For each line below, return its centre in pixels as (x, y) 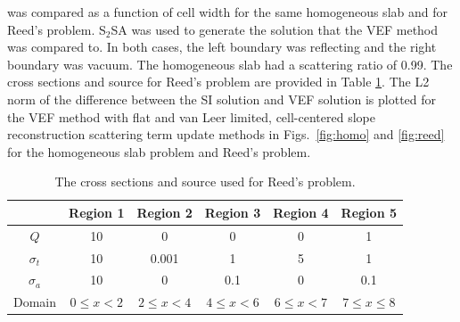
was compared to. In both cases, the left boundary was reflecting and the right (222, 47)
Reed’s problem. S (57, 29)
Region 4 (301, 212)
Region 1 (97, 212)
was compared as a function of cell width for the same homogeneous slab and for (227, 12)
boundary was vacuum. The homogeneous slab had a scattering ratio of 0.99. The (230, 64)
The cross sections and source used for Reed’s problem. (205, 182)
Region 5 (369, 212)
